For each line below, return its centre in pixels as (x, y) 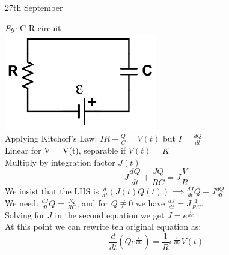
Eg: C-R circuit (33, 27)
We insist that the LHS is (52, 191)
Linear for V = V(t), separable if (66, 150)
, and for (92, 203)
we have (151, 203)
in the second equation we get (110, 214)
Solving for (25, 214)
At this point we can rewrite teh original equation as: (103, 226)
